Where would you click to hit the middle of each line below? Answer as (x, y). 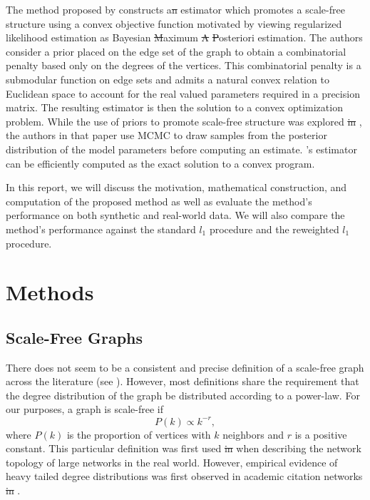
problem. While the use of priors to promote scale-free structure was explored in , (184, 121)
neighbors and (253, 434)
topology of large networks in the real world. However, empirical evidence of (172, 462)
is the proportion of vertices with (139, 434)
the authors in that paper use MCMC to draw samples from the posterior (166, 135)
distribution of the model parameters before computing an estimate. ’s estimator (181, 149)
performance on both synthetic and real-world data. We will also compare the (175, 215)
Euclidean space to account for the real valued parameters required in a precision (183, 93)
